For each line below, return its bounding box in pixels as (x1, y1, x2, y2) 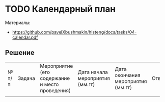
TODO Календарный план (5, 3, 116, 15)
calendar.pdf (12, 34, 38, 40)
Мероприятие (40, 62, 73, 69)
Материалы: (5, 20, 31, 25)
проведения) (40, 87, 71, 94)
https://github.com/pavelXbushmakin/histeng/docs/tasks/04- (12, 29, 137, 35)
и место (40, 81, 59, 88)
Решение (5, 49, 35, 57)
